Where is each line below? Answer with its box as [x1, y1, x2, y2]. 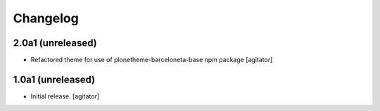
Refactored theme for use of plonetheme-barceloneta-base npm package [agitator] [30, 56, 273, 64]
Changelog [13, 10, 79, 26]
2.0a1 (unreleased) [13, 37, 98, 49]
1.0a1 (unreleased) [13, 73, 96, 85]
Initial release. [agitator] [30, 91, 100, 101]
